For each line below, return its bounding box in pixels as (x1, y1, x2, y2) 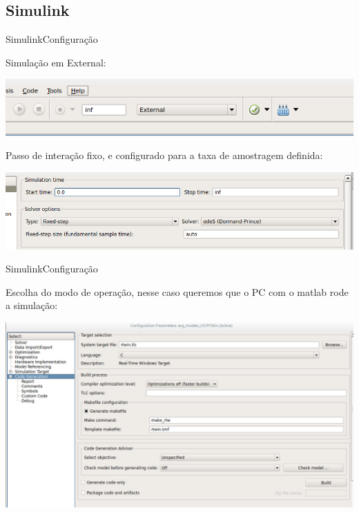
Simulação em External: (6, 55, 106, 69)
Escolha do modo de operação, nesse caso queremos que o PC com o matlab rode (6, 284, 349, 299)
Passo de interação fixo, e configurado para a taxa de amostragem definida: (6, 148, 323, 162)
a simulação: (6, 298, 58, 313)
